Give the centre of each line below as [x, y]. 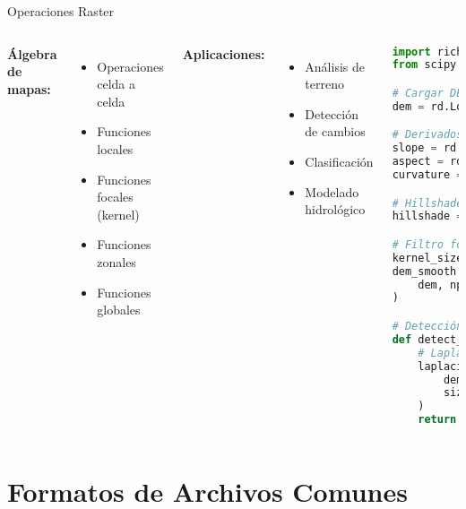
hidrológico [335, 209]
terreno [324, 84]
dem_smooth [424, 271]
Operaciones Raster [61, 11]
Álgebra [32, 53]
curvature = [427, 175]
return [437, 420]
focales [115, 197]
